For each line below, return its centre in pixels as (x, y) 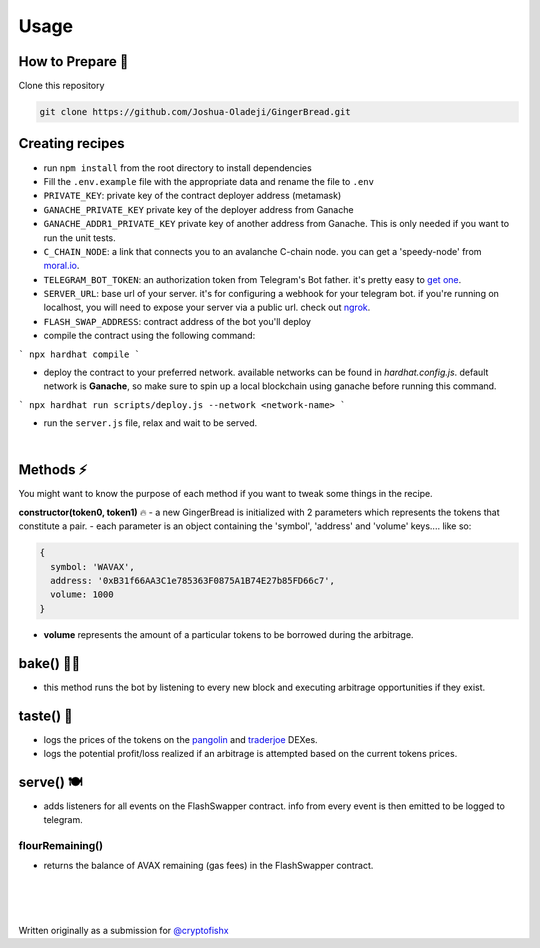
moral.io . (61, 266)
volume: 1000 (82, 594)
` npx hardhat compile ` (79, 354)
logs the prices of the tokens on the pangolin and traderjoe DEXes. (181, 739)
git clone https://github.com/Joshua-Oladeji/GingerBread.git (195, 112)
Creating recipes (71, 143)
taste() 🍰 (46, 715)
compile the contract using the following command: (149, 336)
